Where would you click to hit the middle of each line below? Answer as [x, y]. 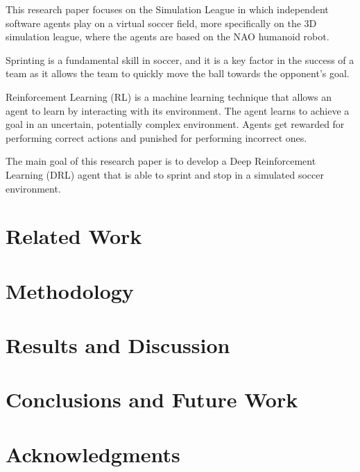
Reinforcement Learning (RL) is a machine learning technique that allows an [169, 96]
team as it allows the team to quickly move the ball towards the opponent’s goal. [178, 73]
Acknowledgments [93, 454]
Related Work [74, 236]
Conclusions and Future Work [152, 399]
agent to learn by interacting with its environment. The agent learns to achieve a [178, 110]
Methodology [70, 290]
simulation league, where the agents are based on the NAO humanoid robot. [168, 36]
